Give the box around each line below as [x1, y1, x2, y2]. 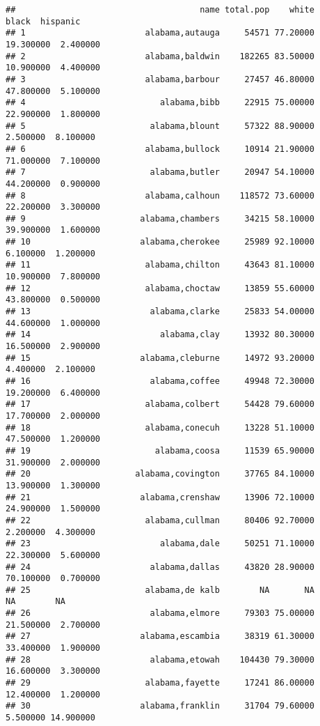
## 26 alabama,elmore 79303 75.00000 [6, 608, 314, 619]
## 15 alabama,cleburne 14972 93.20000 [6, 353, 314, 363]
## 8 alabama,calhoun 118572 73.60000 [6, 190, 314, 201]
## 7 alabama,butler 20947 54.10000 [6, 167, 314, 178]
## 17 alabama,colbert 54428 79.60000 [6, 399, 314, 410]
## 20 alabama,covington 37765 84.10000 [6, 469, 314, 479]
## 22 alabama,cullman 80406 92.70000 [6, 515, 314, 525]
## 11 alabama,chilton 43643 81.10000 [6, 260, 314, 270]
